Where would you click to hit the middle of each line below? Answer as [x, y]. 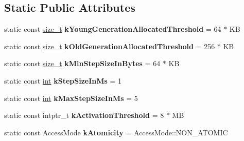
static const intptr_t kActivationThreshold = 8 [84, 115]
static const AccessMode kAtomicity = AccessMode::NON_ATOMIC [116, 132]
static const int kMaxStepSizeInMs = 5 [71, 98]
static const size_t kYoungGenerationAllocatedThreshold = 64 [113, 29]
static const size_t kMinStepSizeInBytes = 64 [82, 63]
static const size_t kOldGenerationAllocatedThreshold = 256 [110, 46]
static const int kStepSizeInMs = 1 [63, 80]
